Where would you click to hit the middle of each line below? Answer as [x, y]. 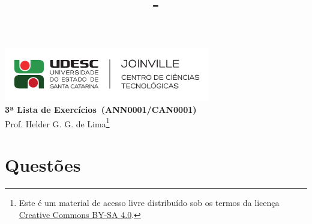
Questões [43, 165]
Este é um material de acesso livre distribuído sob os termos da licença [149, 203]
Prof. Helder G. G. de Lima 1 [57, 123]
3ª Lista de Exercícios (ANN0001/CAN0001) [101, 110]
